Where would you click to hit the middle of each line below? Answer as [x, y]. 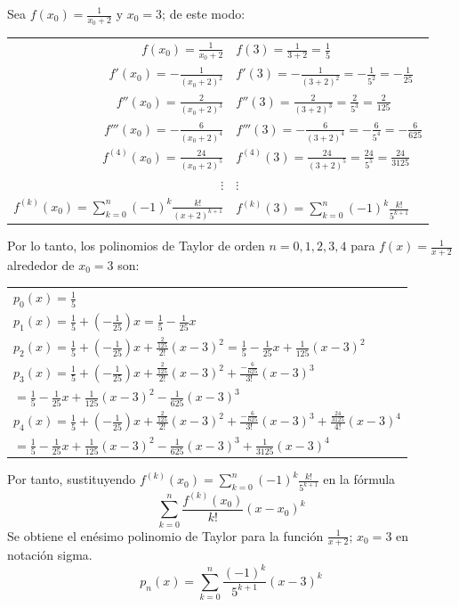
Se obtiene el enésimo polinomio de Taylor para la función [165, 535]
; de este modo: [204, 13]
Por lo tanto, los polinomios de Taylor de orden [136, 246]
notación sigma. [50, 555]
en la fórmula [359, 479]
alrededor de [41, 265]
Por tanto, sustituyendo [72, 479]
